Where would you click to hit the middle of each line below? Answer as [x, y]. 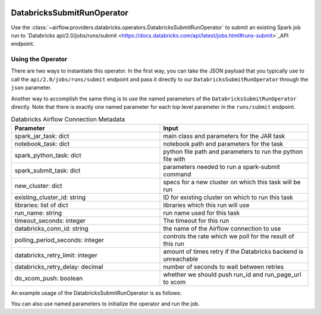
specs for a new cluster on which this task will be [232, 182]
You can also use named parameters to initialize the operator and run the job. [106, 304]
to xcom [174, 282]
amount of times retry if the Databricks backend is [233, 251]
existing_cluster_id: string [50, 197]
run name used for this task [202, 213]
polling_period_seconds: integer [59, 240]
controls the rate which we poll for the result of [229, 236]
